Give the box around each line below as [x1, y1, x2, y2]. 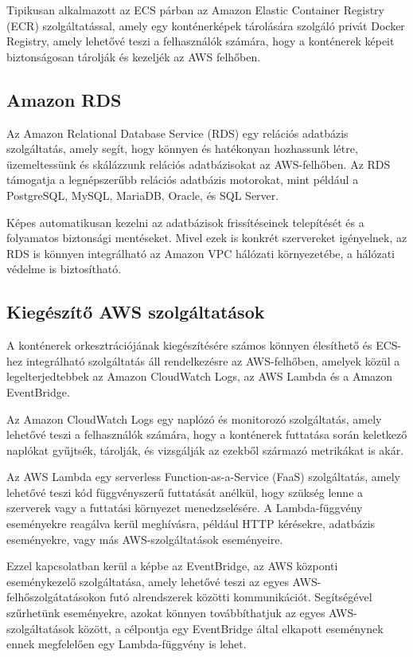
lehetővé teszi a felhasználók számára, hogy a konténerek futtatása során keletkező [6, 426, 407, 443]
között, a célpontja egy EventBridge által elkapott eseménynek [77, 620, 384, 636]
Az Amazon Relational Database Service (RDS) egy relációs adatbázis [6, 124, 349, 141]
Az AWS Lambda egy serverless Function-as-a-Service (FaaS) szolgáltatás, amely [6, 468, 401, 485]
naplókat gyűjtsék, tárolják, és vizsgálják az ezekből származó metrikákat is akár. [6, 441, 404, 458]
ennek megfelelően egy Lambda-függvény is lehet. [6, 635, 247, 652]
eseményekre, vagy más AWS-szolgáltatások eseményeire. [6, 530, 283, 547]
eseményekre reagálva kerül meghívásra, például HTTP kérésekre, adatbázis [6, 515, 376, 532]
